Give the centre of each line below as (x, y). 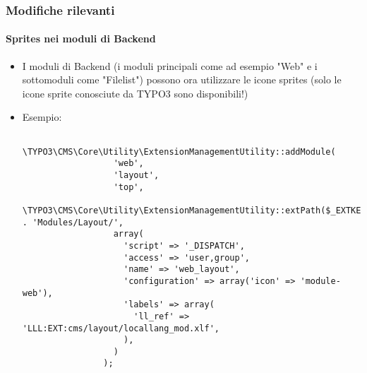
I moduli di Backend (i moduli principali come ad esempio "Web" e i (170, 65)
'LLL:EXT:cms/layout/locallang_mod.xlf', (121, 328)
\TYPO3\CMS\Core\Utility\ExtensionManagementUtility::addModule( (179, 152)
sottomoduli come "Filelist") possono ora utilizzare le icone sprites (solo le (182, 79)
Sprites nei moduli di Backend (81, 39)
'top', (128, 187)
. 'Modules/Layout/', (73, 222)
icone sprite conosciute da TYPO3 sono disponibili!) (135, 93)
